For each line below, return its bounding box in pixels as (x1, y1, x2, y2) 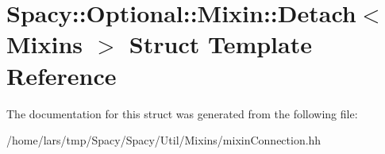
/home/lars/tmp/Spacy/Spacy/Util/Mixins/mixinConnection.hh (6, 132, 321, 148)
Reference (6, 59, 117, 91)
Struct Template (129, 28, 312, 60)
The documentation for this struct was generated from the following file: (6, 105, 358, 121)
